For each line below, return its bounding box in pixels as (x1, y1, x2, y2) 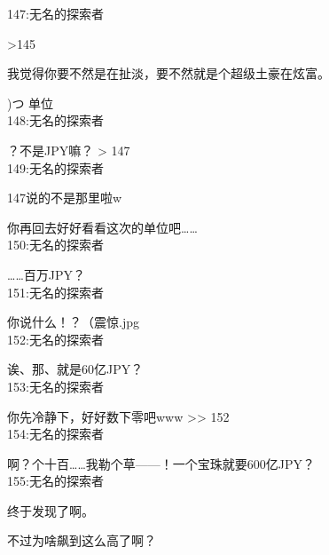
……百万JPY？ (7, 265, 85, 283)
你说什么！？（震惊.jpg (7, 313, 139, 331)
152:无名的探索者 (7, 329, 104, 348)
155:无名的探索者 (7, 472, 104, 490)
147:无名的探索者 (7, 4, 104, 22)
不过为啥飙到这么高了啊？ (7, 531, 156, 550)
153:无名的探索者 (7, 377, 104, 395)
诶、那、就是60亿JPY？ (7, 360, 144, 378)
